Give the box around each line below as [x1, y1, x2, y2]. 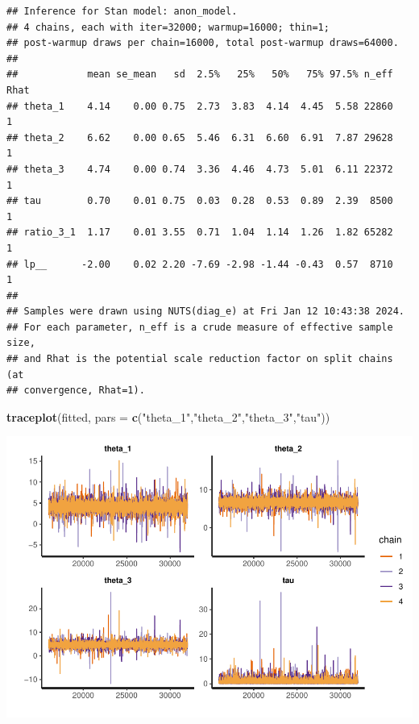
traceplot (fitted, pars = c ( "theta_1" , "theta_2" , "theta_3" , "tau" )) [6, 408, 330, 425]
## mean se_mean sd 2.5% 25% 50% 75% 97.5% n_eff [6, 69, 393, 81]
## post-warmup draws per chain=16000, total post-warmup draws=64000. [6, 37, 399, 49]
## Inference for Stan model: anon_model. [6, 6, 238, 17]
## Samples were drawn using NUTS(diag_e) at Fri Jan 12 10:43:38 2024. [6, 306, 404, 318]
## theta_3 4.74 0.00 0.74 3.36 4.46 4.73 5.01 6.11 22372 [6, 163, 393, 175]
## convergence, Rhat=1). [6, 385, 145, 397]
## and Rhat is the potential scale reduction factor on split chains [6, 353, 393, 365]
